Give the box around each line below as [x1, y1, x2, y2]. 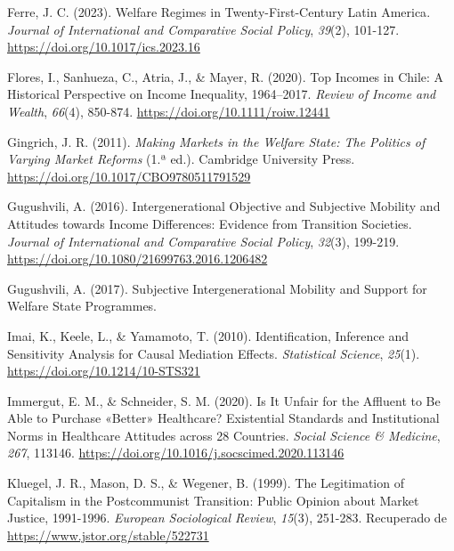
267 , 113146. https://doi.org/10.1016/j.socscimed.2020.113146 [7, 443, 345, 462]
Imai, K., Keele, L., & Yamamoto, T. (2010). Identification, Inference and [7, 326, 409, 344]
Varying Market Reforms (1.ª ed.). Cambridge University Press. [7, 150, 355, 168]
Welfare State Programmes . [7, 296, 158, 315]
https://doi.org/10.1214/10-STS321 [7, 361, 200, 380]
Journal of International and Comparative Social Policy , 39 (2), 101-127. [7, 20, 400, 38]
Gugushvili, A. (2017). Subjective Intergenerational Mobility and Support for [7, 279, 427, 297]
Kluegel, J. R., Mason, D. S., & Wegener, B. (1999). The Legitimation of [7, 474, 404, 492]
